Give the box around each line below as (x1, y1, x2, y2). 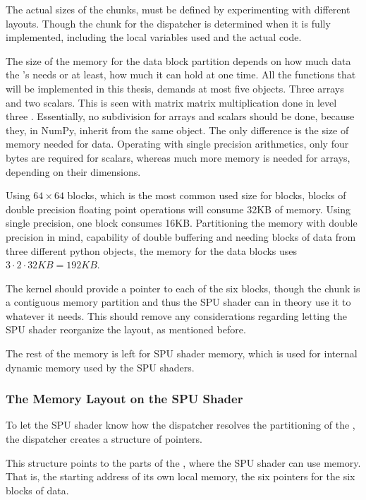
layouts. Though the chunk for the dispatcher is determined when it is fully (6, 16, 331, 30)
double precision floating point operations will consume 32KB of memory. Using (6, 201, 351, 216)
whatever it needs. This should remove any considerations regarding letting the (6, 308, 347, 323)
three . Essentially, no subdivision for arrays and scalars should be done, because (6, 109, 355, 124)
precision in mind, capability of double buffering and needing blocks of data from (6, 229, 356, 244)
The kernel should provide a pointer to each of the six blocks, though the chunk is (6, 280, 360, 295)
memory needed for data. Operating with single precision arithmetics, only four (6, 136, 349, 151)
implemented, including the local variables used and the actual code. (6, 30, 302, 44)
